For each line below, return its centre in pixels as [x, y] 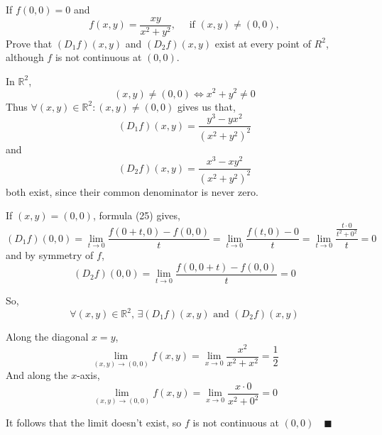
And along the [37, 375]
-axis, [88, 375]
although [25, 57]
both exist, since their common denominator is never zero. [132, 191]
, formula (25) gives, [136, 215]
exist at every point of [263, 43]
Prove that [29, 43]
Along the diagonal [47, 337]
